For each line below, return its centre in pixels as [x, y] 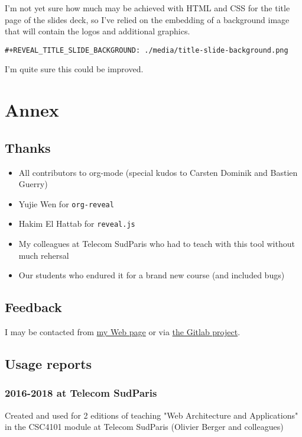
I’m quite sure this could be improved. [74, 69]
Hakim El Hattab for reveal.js [77, 224]
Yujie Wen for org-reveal [66, 203]
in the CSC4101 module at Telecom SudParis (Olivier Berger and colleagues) [144, 427]
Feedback [33, 307]
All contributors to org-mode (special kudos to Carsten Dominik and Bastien [158, 172]
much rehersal [44, 255]
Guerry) [33, 184]
